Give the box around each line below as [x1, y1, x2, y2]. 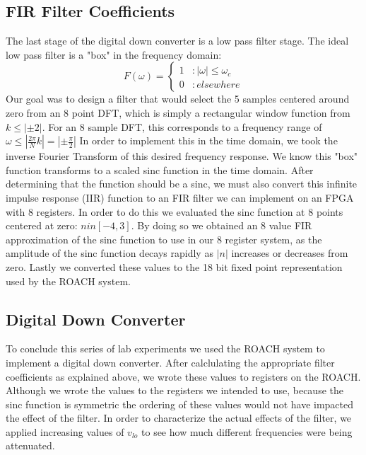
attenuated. [6, 438, 55, 453]
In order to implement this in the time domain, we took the [79, 133, 338, 148]
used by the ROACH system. [6, 273, 131, 288]
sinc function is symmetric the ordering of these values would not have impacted [6, 396, 354, 411]
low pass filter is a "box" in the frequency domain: [6, 47, 222, 62]
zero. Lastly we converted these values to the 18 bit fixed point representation [6, 259, 343, 274]
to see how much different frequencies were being [141, 424, 353, 439]
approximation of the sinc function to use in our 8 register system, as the [6, 231, 322, 246]
